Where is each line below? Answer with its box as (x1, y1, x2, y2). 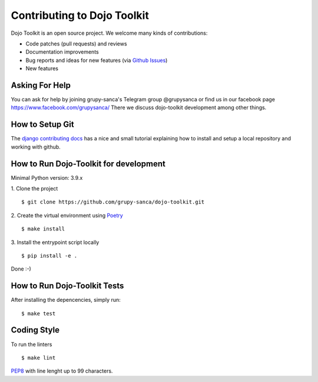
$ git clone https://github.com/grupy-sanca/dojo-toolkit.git (21, 199, 205, 206)
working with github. (11, 143, 61, 150)
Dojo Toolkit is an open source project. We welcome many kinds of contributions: (11, 29, 208, 37)
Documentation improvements (25, 48, 100, 55)
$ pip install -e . (21, 252, 78, 259)
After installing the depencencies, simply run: (11, 297, 121, 304)
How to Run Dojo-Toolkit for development (11, 159, 166, 169)
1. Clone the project (11, 185, 58, 192)
